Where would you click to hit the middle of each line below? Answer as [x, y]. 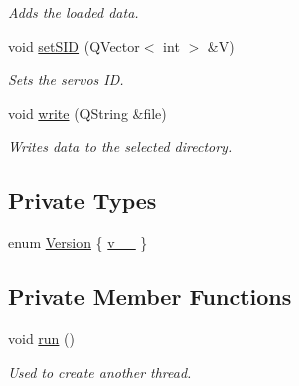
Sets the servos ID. [66, 79]
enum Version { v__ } [78, 242]
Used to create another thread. [100, 371]
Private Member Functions [150, 296]
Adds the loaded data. [73, 12]
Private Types [82, 200]
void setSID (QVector [74, 45]
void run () [41, 337]
